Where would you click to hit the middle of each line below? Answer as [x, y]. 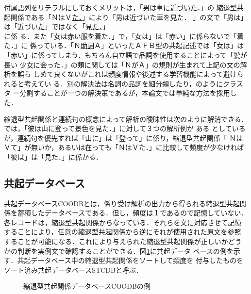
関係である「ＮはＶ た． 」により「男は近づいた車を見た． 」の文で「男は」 [129, 17]
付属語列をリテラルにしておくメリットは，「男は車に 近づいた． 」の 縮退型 [120, 7]
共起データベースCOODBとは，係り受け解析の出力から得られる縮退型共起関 [125, 203]
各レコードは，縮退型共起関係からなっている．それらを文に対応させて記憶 [123, 222]
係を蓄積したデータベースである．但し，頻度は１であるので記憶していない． [126, 213]
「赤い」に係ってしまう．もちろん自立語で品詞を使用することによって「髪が [126, 55]
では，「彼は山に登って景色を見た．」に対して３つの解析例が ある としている [125, 128]
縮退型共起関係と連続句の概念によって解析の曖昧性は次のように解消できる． [126, 119]
